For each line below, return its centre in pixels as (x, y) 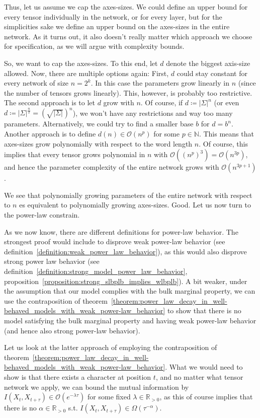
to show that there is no (204, 310)
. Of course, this (224, 143)
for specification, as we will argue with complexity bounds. (94, 46)
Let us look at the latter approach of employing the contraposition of (111, 347)
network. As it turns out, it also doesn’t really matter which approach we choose (128, 36)
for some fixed (109, 397)
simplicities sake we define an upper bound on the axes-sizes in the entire (117, 26)
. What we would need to (204, 367)
